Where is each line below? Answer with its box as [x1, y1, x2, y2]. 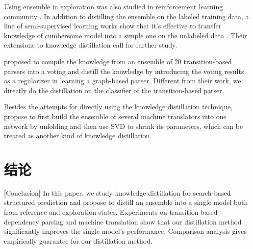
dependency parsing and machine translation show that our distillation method [4, 216, 242, 226]
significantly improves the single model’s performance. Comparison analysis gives [4, 226, 247, 236]
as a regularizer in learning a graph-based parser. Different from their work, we [4, 75, 241, 86]
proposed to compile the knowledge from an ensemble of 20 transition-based [4, 56, 232, 66]
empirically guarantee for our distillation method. [4, 235, 152, 246]
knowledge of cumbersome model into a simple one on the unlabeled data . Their [4, 30, 247, 40]
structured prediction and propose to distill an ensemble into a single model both [4, 197, 248, 207]
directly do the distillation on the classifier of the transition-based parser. [4, 85, 224, 95]
